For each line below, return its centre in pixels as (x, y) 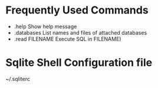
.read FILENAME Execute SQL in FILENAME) (68, 39)
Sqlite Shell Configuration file (79, 63)
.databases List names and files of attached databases (80, 32)
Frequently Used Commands (77, 10)
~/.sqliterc (18, 79)
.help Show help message (45, 26)
